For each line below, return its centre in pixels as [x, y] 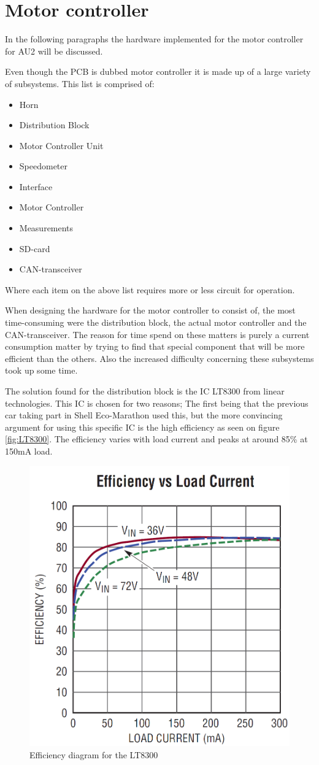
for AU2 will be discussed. [54, 51]
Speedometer [44, 166]
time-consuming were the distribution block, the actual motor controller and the [156, 322]
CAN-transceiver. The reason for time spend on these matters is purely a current [157, 334]
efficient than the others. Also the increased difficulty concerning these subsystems [159, 358]
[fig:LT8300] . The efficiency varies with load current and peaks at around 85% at [156, 439]
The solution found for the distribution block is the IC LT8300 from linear [145, 391]
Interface [36, 186]
